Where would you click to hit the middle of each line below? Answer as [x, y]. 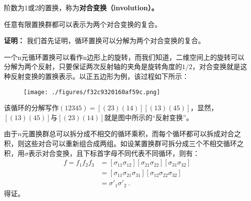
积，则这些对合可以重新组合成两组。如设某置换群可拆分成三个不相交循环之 [124, 143]
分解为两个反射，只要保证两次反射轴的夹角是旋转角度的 [93, 66]
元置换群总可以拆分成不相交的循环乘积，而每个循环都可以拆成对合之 [131, 134]
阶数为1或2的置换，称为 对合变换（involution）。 [81, 7]
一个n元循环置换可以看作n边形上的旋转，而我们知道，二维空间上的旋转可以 [124, 57]
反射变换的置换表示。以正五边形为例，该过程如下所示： [100, 76]
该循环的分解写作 [31, 108]
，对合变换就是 [216, 66]
